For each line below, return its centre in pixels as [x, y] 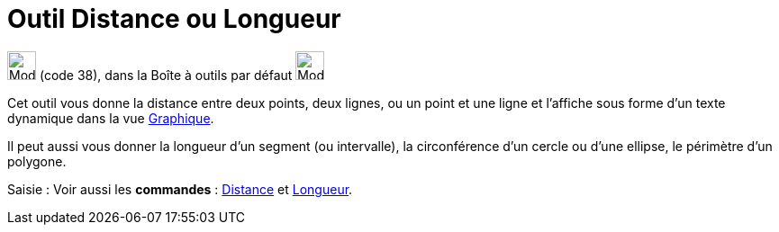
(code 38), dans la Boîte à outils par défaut [166, 75]
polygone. [37, 161]
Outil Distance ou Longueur [174, 19]
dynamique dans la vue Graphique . [111, 118]
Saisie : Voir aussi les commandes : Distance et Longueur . [180, 189]
